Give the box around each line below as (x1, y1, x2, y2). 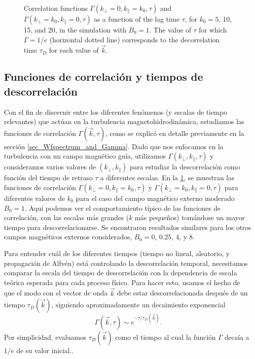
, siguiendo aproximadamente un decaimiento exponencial (51, 299, 225, 310)
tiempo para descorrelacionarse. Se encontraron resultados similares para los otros (4, 222, 252, 232)
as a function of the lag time (94, 14, 180, 24)
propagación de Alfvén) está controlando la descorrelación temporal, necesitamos (4, 258, 248, 268)
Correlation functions (24, 3, 88, 13)
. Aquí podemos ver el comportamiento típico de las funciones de (24, 202, 220, 213)
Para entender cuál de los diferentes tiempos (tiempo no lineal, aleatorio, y (4, 248, 230, 258)
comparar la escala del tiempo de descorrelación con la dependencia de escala (4, 267, 237, 278)
